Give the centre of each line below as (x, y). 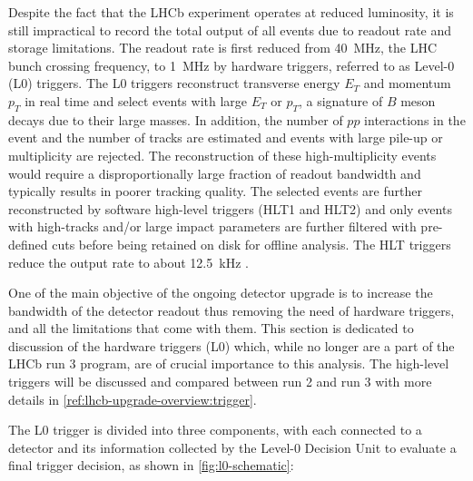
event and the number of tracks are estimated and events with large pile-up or (226, 137)
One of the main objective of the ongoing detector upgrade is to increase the (221, 293)
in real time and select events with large (136, 100)
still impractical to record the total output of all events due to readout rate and (230, 29)
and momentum (407, 83)
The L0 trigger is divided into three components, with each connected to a (215, 430)
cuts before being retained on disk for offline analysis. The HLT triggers (251, 244)
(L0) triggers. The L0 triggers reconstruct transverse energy (174, 83)
